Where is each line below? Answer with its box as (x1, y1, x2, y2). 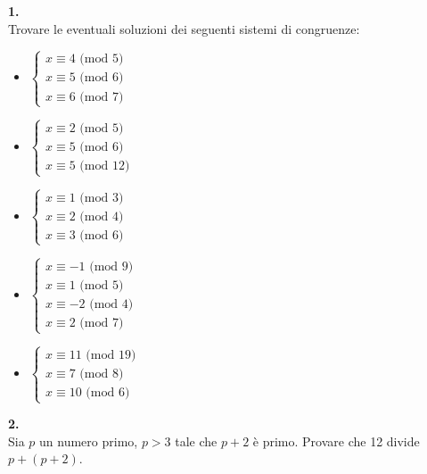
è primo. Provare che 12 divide (252, 431, 420, 450)
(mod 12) (79, 160, 130, 173)
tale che (175, 431, 218, 450)
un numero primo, (39, 431, 138, 450)
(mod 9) (89, 261, 134, 274)
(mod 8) (79, 367, 124, 380)
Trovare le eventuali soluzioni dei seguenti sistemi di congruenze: (8, 19, 360, 37)
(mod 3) (79, 191, 124, 204)
